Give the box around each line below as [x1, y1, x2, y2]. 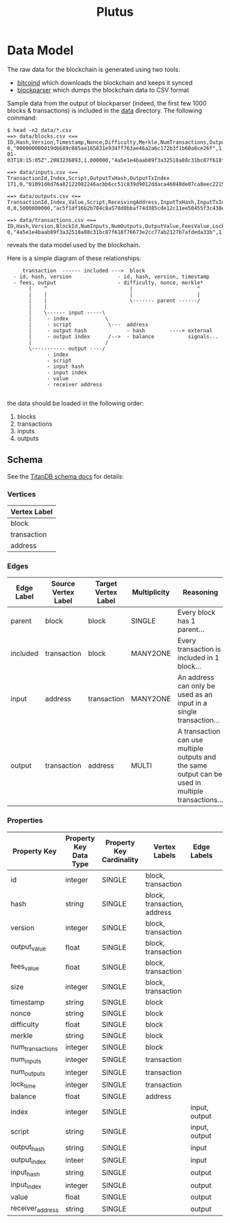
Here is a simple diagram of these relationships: [7, 254, 142, 262]
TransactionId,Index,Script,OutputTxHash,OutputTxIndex [7, 175, 170, 181]
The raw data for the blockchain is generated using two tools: [7, 65, 180, 73]
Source [51, 579, 75, 589]
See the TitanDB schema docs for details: [7, 472, 125, 480]
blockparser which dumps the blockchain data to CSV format [16, 86, 190, 94]
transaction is [177, 644, 221, 654]
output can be [177, 770, 222, 779]
